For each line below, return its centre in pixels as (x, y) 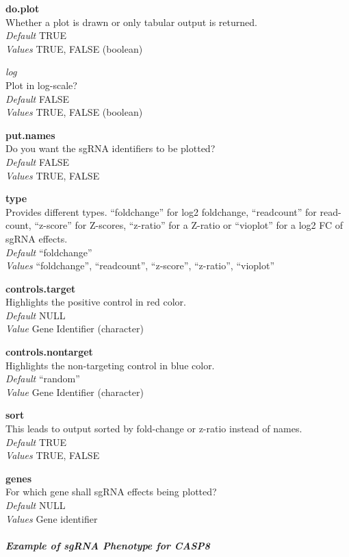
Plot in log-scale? (41, 85)
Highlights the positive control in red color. (96, 302)
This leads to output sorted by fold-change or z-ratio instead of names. (154, 429)
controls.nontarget (49, 352)
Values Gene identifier (52, 518)
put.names (30, 135)
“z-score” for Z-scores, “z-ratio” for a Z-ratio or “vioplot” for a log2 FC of (189, 225)
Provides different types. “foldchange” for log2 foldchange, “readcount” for (161, 211)
